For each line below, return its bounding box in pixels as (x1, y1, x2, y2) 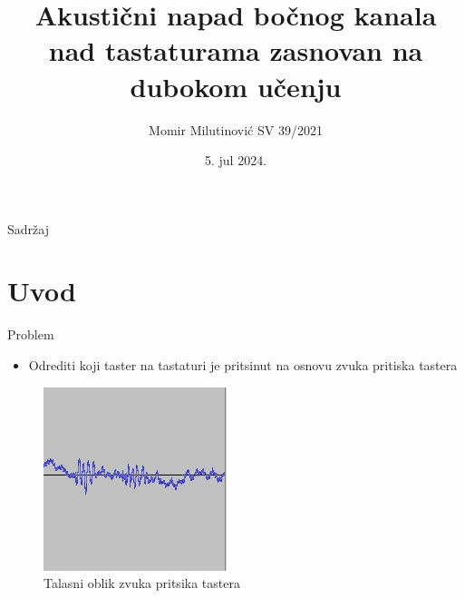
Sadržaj (7, 219, 49, 238)
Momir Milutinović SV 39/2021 (149, 120, 323, 139)
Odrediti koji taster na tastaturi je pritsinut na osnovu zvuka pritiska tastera (28, 356, 458, 374)
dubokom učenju (130, 67, 342, 104)
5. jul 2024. (204, 151, 267, 170)
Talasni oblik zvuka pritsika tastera (44, 573, 240, 593)
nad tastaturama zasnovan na (48, 32, 423, 69)
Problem (7, 325, 54, 344)
